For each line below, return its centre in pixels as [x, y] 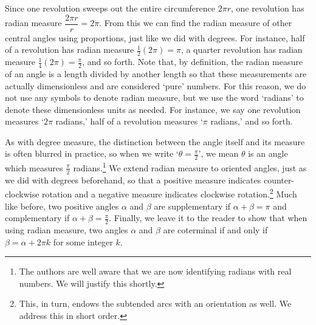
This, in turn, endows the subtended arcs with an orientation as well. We [155, 303]
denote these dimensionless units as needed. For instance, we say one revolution [153, 109]
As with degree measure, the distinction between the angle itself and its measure [155, 141]
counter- [279, 180]
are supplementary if [192, 206]
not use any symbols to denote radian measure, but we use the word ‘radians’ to [154, 97]
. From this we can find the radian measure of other [196, 23]
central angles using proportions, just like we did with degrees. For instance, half [155, 37]
